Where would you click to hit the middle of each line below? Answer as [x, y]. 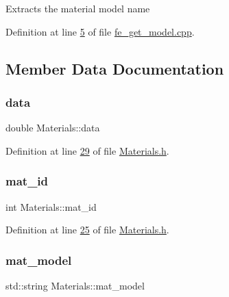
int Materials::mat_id [51, 206]
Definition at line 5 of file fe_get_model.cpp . [100, 31]
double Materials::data [53, 128]
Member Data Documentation [115, 68]
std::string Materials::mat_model [75, 285]
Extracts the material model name [78, 8]
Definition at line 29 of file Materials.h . [87, 150]
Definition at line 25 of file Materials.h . [87, 230]
